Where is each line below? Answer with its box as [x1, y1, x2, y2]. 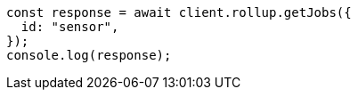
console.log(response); [6, 48, 172, 62]
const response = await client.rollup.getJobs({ [6, 5, 352, 20]
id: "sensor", [20, 20, 119, 34]
